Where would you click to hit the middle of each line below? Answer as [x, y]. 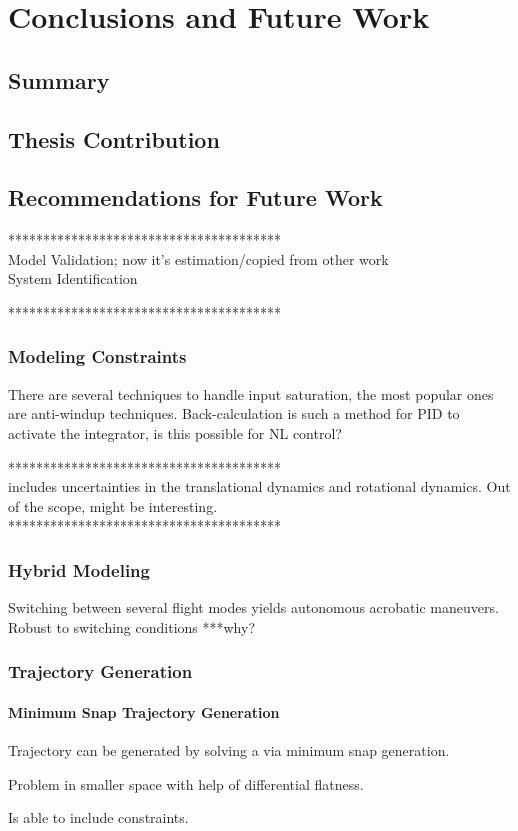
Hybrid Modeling [79, 569]
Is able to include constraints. [98, 817]
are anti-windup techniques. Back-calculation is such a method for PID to [234, 413]
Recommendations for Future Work [195, 197]
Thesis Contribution [114, 138]
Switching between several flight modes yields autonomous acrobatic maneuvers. [253, 607]
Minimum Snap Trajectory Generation [144, 711]
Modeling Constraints [97, 356]
